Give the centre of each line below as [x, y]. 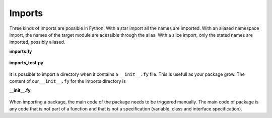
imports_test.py [26, 63]
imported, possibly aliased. [37, 42]
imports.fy [21, 51]
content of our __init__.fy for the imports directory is [67, 81]
